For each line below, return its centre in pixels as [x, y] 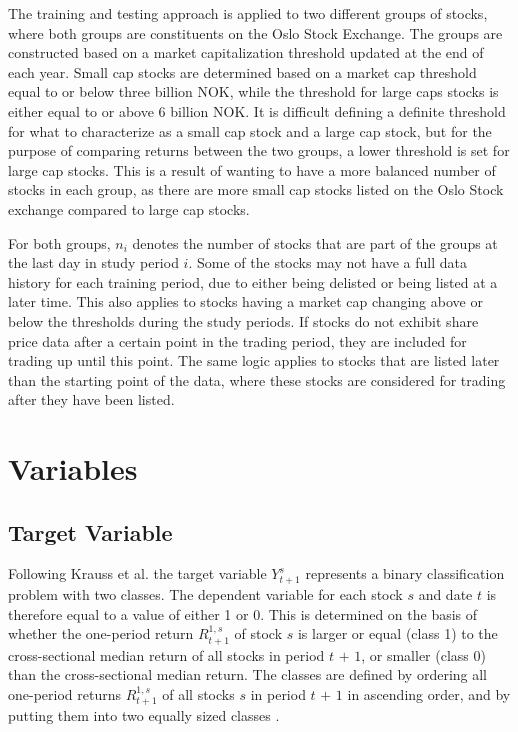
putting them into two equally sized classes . [144, 715]
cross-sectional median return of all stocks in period [166, 654]
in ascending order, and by [429, 693]
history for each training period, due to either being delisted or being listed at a [253, 281]
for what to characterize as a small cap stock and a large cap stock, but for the [250, 130]
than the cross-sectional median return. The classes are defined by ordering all [248, 674]
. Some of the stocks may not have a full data [328, 262]
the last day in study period [93, 262]
